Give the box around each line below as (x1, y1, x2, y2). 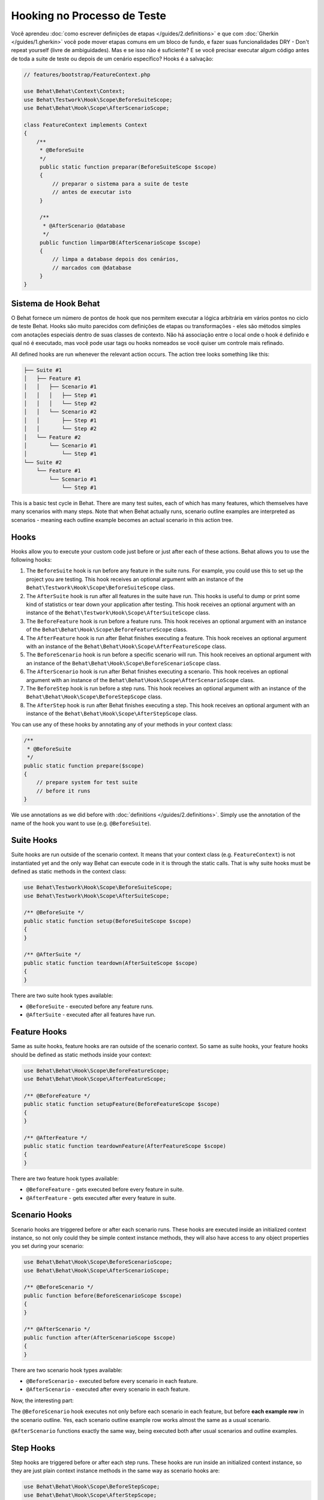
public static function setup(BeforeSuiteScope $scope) (23, 917, 192, 924)
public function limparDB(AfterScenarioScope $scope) (39, 239, 201, 246)
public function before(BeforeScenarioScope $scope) (23, 1292, 182, 1299)
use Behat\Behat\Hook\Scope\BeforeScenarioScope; (23, 1259, 173, 1265)
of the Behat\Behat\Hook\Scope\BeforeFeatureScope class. (26, 626, 188, 633)
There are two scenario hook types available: (11, 1366, 123, 1373)
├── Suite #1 (23, 367, 62, 373)
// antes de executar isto (52, 189, 132, 196)
